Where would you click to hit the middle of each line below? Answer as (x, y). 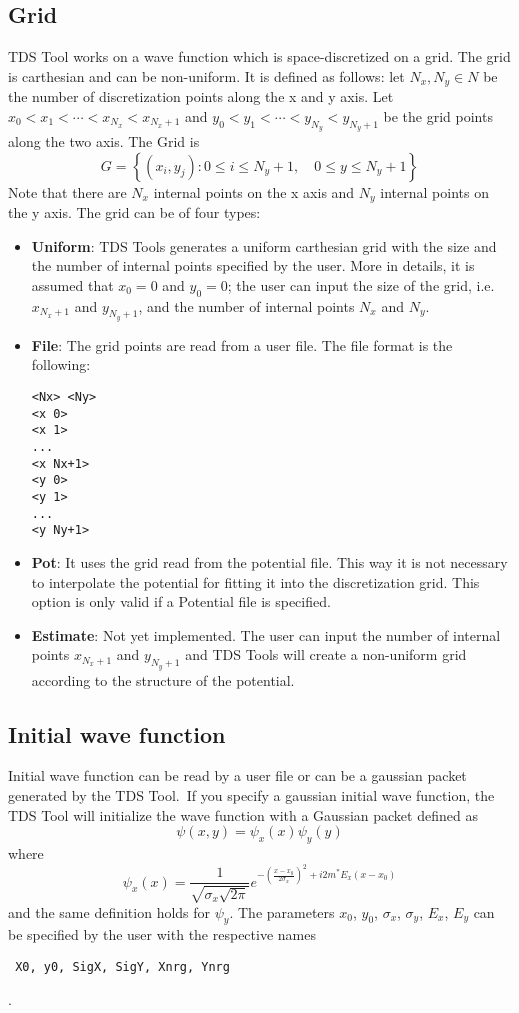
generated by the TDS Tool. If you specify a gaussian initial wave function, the (251, 794)
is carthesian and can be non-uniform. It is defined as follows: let (206, 75)
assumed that (72, 284)
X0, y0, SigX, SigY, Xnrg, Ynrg (122, 966)
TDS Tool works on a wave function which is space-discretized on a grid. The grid (259, 56)
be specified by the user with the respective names (162, 934)
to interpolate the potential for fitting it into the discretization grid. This (255, 581)
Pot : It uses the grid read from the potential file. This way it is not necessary (269, 561)
